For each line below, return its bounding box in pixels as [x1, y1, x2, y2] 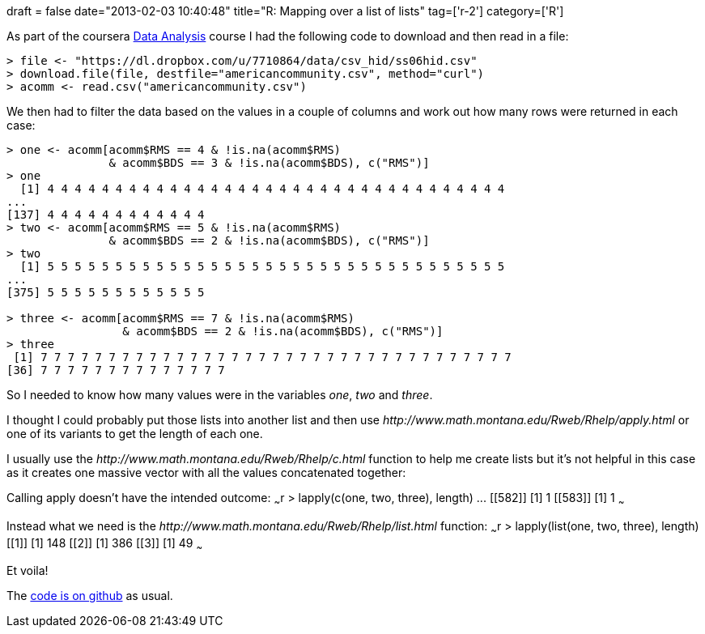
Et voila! [6, 564, 49, 578]
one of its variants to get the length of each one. [6, 427, 263, 440]
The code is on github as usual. [6, 589, 173, 603]
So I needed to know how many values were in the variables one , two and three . [6, 388, 433, 402]
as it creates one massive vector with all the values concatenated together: [6, 466, 406, 479]
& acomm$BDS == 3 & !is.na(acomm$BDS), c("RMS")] [108, 156, 430, 169]
